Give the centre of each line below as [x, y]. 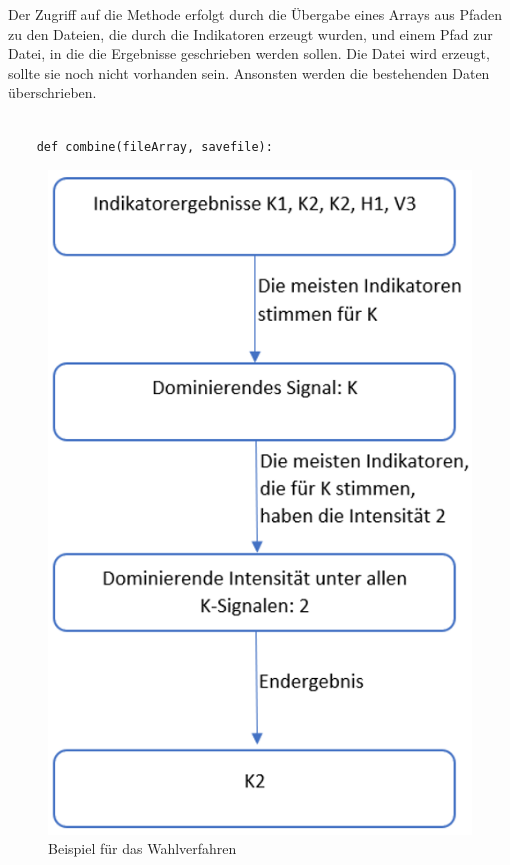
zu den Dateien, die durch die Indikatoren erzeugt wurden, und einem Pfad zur [250, 33]
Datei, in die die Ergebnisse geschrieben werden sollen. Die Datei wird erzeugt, [249, 53]
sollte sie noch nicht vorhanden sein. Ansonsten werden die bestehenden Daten [249, 72]
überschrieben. [52, 92]
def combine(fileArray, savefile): [154, 146]
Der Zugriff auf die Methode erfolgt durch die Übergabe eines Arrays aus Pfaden [255, 14]
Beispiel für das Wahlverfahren [142, 848]
